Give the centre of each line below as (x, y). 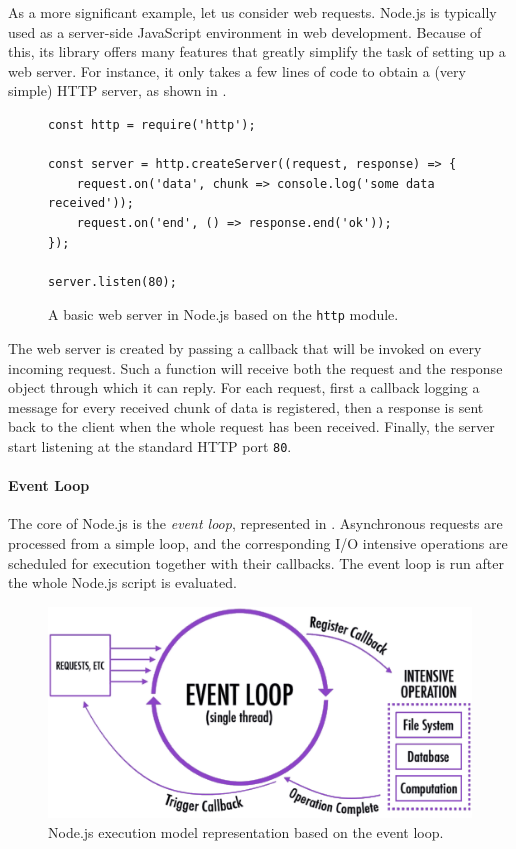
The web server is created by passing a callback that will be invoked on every (245, 347)
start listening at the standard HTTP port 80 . (150, 445)
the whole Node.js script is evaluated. (122, 582)
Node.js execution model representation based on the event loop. (246, 831)
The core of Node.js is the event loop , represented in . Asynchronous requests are (255, 523)
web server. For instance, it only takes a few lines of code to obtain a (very (237, 70)
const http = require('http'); (152, 124)
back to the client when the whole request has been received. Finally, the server (251, 426)
